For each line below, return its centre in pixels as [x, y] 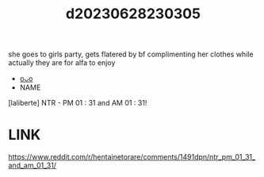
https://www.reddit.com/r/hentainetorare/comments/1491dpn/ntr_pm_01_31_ [132, 157]
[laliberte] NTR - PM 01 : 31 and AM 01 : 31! [78, 103]
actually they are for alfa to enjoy [62, 63]
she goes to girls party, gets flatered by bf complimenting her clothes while [131, 54]
